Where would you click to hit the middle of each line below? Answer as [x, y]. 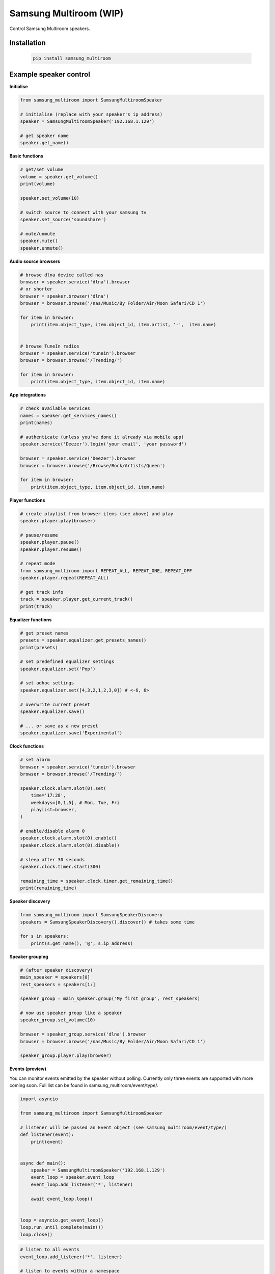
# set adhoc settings [47, 683]
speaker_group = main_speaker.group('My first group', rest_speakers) [110, 999]
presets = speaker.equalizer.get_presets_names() [83, 640]
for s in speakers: [44, 936]
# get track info [42, 592]
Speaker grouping [29, 957]
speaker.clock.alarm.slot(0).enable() [68, 838]
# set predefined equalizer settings [67, 662]
